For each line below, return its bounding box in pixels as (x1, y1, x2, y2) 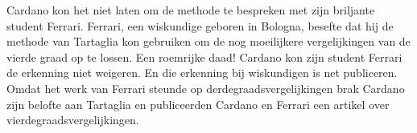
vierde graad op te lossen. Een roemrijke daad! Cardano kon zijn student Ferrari (6, 48, 403, 65)
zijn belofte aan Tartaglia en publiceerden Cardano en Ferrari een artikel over (6, 95, 390, 112)
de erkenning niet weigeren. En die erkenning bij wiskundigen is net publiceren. (6, 64, 398, 81)
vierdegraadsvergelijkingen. (6, 111, 139, 128)
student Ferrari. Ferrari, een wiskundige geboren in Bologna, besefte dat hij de (6, 17, 394, 34)
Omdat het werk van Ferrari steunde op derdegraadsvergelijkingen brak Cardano (6, 79, 405, 96)
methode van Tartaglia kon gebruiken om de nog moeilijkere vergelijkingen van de (6, 33, 411, 50)
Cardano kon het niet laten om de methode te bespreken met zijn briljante (6, 2, 375, 18)
